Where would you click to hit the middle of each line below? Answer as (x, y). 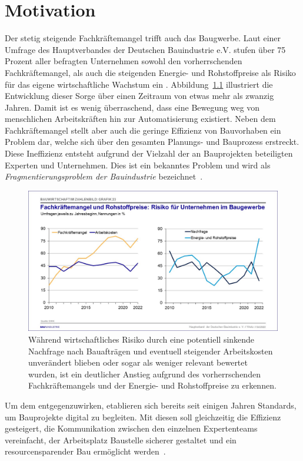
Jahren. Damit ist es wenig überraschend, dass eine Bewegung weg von (132, 107)
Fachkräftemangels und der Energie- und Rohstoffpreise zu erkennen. (152, 385)
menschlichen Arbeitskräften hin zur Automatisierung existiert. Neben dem (140, 119)
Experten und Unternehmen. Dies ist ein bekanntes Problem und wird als (138, 165)
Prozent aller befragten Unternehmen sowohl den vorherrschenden (124, 61)
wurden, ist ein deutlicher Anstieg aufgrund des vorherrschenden (144, 374)
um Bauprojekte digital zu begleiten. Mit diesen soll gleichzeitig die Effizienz (143, 417)
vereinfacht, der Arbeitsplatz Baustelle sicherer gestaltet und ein (121, 440)
